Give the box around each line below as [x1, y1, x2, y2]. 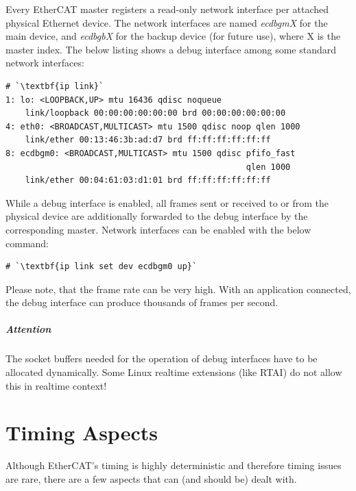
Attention [5, 322, 51, 336]
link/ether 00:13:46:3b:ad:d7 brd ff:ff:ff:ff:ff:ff [25, 135, 271, 145]
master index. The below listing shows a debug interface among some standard [5, 42, 336, 56]
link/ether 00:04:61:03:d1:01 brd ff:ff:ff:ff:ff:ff [25, 175, 271, 186]
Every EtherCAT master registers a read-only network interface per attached [5, 2, 329, 16]
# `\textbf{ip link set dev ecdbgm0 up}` [5, 262, 198, 272]
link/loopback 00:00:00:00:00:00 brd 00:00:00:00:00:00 [25, 108, 286, 118]
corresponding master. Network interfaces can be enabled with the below [5, 222, 311, 236]
